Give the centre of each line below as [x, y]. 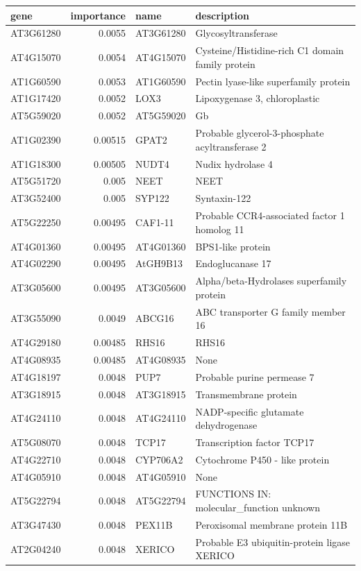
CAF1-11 [154, 222]
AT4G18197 [36, 376]
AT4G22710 [36, 459]
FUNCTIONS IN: [233, 494]
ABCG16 [154, 318]
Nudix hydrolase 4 [234, 163]
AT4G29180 [36, 342]
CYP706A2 [159, 459]
